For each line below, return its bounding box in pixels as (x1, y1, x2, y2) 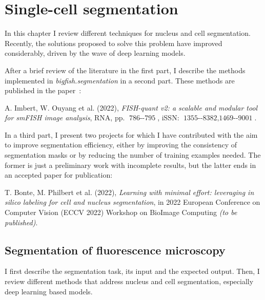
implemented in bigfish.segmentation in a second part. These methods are (5, 75, 235, 85)
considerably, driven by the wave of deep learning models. (5, 48, 186, 58)
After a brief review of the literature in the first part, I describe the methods (5, 65, 246, 75)
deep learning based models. (5, 286, 93, 296)
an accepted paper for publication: (5, 169, 113, 180)
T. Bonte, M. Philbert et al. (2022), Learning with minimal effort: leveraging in (5, 186, 254, 197)
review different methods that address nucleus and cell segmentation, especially (5, 276, 254, 287)
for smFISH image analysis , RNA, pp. (5, 112, 125, 123)
